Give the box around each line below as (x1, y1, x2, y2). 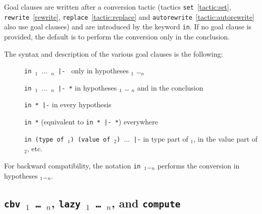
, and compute (111, 195, 181, 210)
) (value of (70, 136, 111, 143)
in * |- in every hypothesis (24, 99, 112, 110)
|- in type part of (133, 133, 188, 144)
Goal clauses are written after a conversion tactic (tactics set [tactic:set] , (4, 2, 231, 12)
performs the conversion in (157, 160, 240, 171)
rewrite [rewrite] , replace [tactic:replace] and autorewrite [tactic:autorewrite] (4, 11, 254, 22)
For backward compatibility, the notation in (4, 160, 141, 171)
